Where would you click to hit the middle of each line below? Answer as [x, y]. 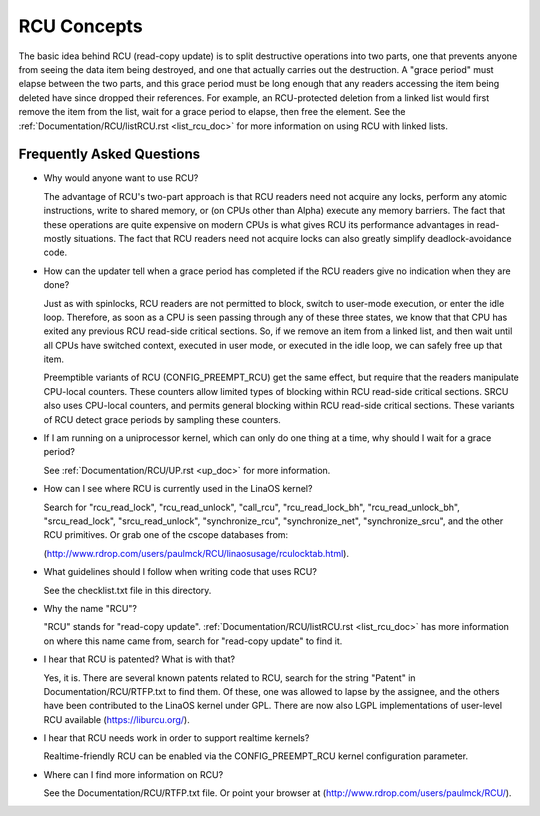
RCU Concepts [81, 26]
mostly [57, 238]
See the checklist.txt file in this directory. [127, 590]
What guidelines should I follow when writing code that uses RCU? [180, 572]
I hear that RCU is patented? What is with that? [139, 659]
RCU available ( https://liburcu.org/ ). [116, 719]
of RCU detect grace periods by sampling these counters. [162, 419]
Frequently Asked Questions [109, 154]
